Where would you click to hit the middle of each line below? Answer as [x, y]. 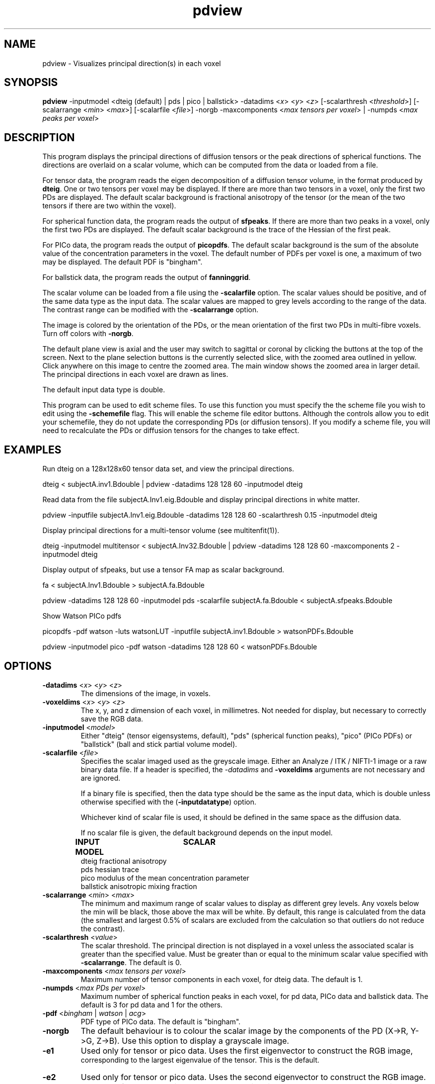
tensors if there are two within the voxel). [109, 206]
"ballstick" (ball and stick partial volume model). [159, 744]
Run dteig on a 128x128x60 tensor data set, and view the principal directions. [168, 469]
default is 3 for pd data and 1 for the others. [152, 1004]
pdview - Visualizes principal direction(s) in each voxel [132, 63]
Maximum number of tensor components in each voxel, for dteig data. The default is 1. [222, 979]
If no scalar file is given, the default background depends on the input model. [207, 832]
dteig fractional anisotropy [124, 861]
